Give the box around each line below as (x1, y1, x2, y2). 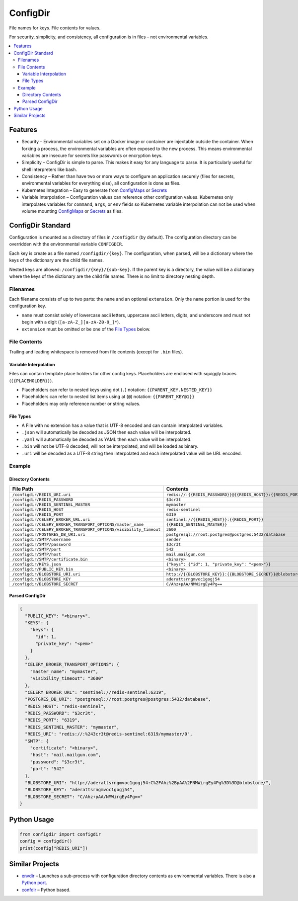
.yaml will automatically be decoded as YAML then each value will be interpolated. (21, 436, 192, 442)
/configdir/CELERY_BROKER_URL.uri (12, 517, 90, 522)
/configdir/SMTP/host (12, 552, 62, 557)
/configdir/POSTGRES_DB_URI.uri (12, 532, 85, 537)
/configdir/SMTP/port (12, 547, 62, 552)
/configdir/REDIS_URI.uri (12, 492, 71, 497)
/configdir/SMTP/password (12, 542, 71, 547)
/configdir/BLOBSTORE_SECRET (12, 581, 78, 586)
